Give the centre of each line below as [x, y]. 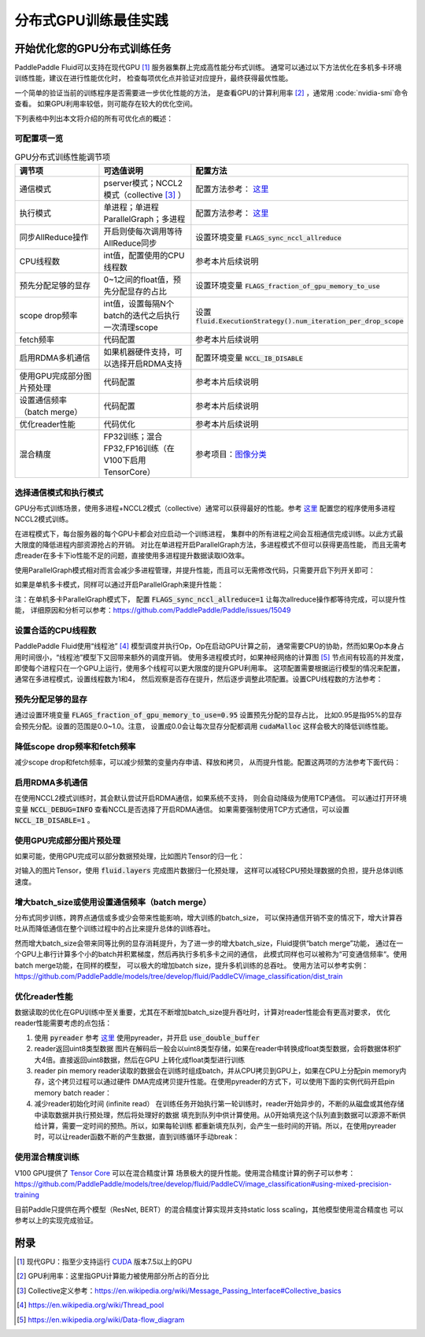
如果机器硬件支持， [139, 352]
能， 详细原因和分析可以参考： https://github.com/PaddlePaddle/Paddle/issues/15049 [153, 610]
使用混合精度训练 [47, 1157]
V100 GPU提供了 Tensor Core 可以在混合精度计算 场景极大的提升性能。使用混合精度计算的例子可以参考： [185, 1172]
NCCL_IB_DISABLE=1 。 [54, 820]
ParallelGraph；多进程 [144, 219]
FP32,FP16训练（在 [139, 449]
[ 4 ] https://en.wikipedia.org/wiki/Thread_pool [91, 1305]
